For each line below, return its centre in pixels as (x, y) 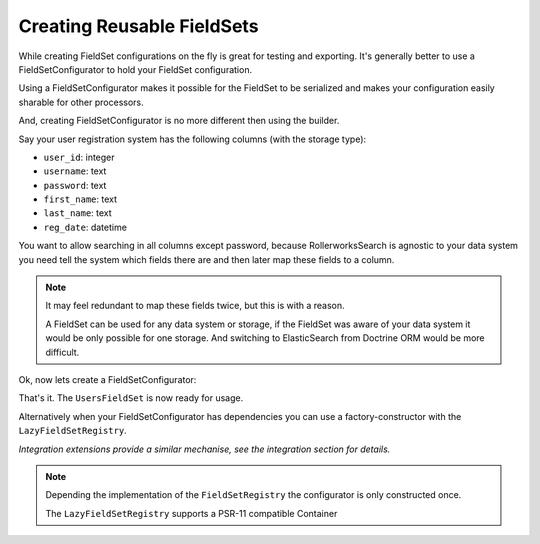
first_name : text (80, 199)
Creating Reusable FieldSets (138, 26)
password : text (75, 185)
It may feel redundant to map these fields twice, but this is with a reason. (195, 306)
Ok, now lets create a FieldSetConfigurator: (107, 379)
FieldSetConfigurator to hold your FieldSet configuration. (135, 69)
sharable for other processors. (81, 102)
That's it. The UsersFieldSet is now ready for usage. (131, 398)
